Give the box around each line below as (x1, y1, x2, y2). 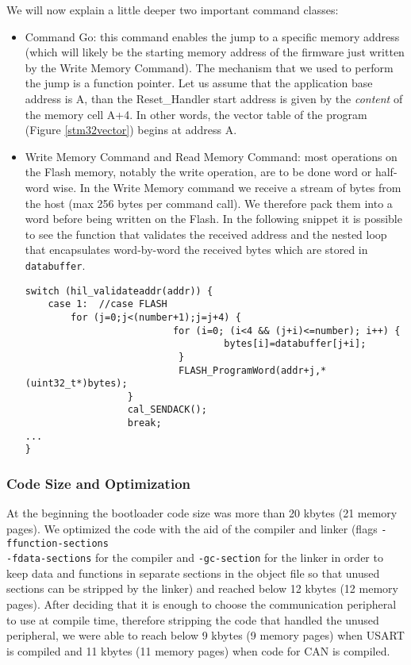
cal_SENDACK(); (127, 404, 207, 416)
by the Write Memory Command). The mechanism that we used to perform (25, 59, 394, 75)
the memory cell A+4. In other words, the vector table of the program (25, 106, 367, 122)
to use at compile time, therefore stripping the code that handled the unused (6, 611, 379, 628)
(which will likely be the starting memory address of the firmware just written (25, 44, 405, 60)
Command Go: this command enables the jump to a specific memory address (25, 28, 400, 44)
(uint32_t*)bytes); (25, 378, 128, 390)
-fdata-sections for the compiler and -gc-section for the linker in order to (6, 549, 383, 566)
